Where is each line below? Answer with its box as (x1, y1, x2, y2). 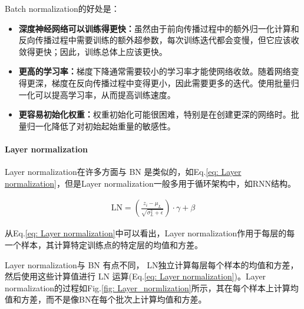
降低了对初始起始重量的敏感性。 (51, 119, 176, 132)
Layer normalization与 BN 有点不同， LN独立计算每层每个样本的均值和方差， (5, 258, 299, 271)
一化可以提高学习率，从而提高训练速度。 (18, 88, 176, 100)
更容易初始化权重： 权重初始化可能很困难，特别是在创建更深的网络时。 (18, 108, 291, 121)
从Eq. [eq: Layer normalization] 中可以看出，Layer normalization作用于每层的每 (5, 227, 295, 239)
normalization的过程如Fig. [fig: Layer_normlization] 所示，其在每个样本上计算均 (5, 281, 299, 294)
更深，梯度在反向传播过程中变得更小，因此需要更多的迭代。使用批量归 (27, 76, 299, 89)
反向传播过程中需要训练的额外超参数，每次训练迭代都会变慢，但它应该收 (18, 34, 299, 46)
